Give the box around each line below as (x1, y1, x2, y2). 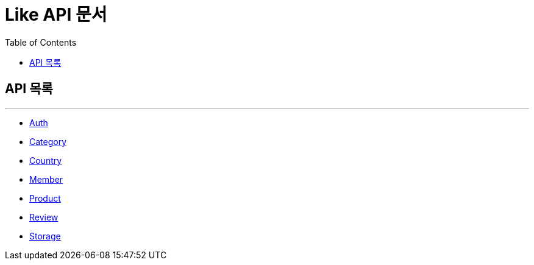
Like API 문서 (5, 4, 107, 25)
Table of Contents (5, 37, 77, 48)
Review (29, 211, 59, 222)
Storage (29, 230, 61, 241)
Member (29, 174, 63, 185)
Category (29, 136, 67, 147)
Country (29, 155, 62, 166)
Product (29, 193, 61, 203)
